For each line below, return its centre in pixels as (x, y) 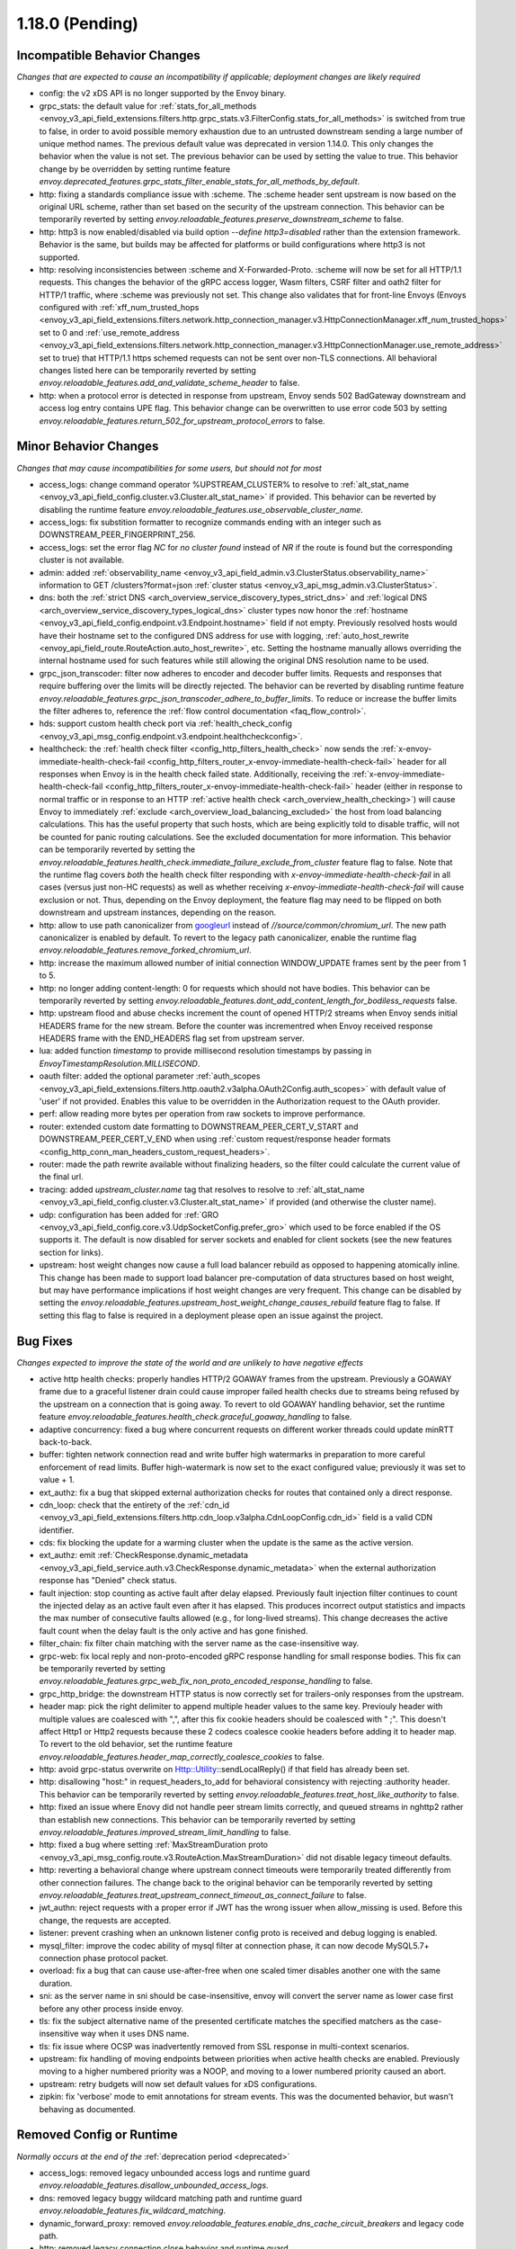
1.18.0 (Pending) (78, 23)
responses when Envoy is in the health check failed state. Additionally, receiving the (195, 774)
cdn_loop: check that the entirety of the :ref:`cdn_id (134, 1505)
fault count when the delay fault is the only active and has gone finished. (173, 1631)
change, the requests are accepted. (105, 1920)
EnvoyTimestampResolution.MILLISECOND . (120, 1063)
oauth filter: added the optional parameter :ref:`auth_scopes (150, 1076)
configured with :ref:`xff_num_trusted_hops (119, 308)
